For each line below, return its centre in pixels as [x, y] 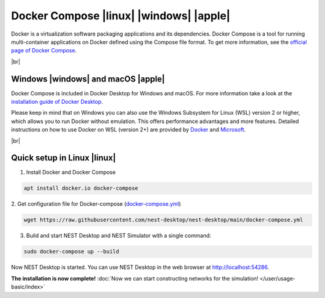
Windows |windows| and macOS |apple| [88, 79]
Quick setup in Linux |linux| [63, 158]
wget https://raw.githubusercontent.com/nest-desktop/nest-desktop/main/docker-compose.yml [163, 220]
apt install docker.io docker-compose [81, 188]
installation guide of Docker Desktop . [57, 102]
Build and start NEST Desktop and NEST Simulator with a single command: [119, 236]
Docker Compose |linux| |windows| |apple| [121, 16]
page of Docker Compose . [44, 51]
